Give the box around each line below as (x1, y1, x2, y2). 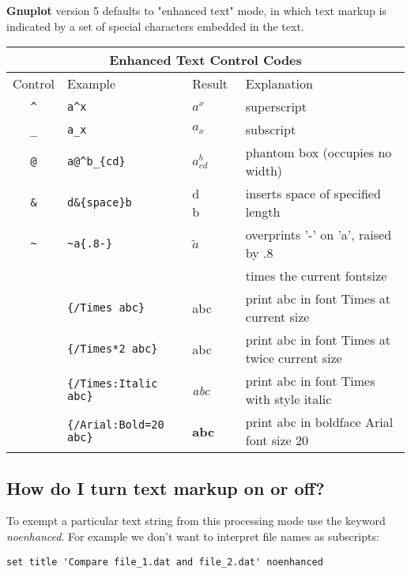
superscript (245, 97, 307, 116)
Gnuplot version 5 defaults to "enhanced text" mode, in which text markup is (6, 2, 386, 18)
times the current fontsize (245, 266, 387, 285)
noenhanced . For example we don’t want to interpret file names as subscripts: (6, 527, 379, 544)
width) (245, 161, 283, 180)
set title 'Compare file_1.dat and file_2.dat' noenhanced (6, 556, 323, 568)
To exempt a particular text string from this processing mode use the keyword (6, 512, 386, 529)
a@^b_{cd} (66, 155, 126, 168)
